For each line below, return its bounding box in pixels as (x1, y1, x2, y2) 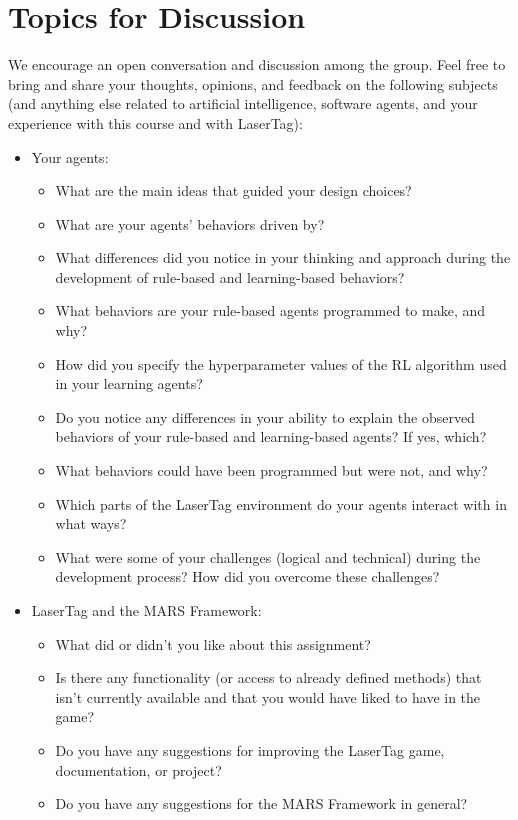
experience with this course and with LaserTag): (8, 112, 303, 133)
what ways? (55, 513, 127, 534)
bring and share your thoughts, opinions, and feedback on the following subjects (8, 73, 498, 94)
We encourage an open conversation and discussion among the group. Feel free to (8, 54, 506, 75)
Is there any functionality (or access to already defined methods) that (55, 667, 482, 688)
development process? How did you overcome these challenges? (55, 566, 440, 587)
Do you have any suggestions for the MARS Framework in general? (55, 793, 468, 814)
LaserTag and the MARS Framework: (31, 600, 262, 620)
